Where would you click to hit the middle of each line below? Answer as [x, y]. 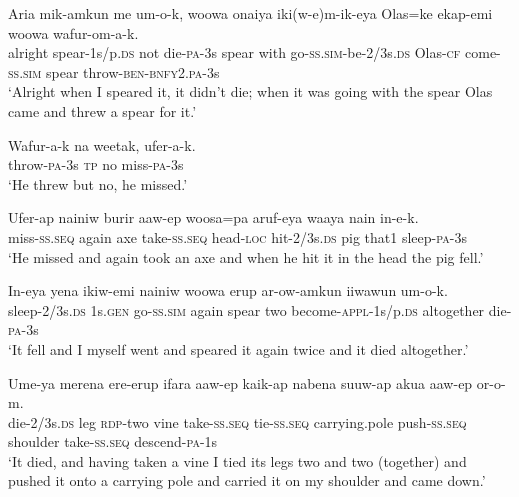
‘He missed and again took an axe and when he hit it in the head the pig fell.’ [246, 256]
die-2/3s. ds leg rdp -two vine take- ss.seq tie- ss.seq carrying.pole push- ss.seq [237, 421]
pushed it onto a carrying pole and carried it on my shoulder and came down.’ [247, 480]
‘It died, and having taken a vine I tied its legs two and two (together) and [237, 460]
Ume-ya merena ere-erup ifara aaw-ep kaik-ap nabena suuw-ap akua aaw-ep [240, 382]
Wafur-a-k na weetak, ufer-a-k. [102, 144]
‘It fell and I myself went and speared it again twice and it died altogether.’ [238, 348]
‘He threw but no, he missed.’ [98, 183]
